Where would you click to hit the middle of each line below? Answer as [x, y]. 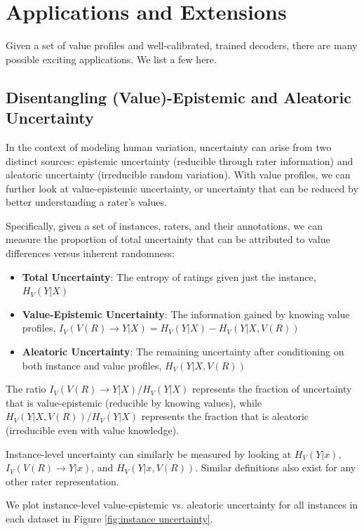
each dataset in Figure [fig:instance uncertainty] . [109, 518]
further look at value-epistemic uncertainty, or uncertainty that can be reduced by [182, 188]
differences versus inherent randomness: [90, 253]
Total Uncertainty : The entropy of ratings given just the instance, [169, 276]
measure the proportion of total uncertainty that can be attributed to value [168, 239]
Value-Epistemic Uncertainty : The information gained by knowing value [186, 314]
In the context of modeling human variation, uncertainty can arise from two [169, 146]
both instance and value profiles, [92, 365]
